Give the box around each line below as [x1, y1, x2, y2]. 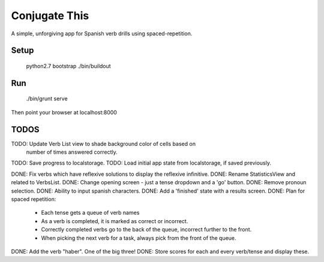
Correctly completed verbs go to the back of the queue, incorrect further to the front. [41, 226, 252, 233]
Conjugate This [11, 9, 89, 22]
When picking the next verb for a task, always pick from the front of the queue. [41, 234, 236, 242]
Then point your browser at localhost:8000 [11, 108, 117, 116]
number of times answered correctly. [26, 148, 118, 156]
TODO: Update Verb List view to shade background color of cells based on [11, 140, 196, 147]
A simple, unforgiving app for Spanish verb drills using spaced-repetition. [11, 30, 193, 37]
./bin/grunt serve [26, 95, 68, 102]
